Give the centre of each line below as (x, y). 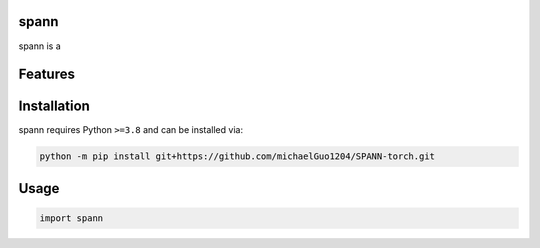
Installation (54, 106)
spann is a (40, 46)
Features (46, 74)
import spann (71, 218)
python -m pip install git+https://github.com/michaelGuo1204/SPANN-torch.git (237, 156)
